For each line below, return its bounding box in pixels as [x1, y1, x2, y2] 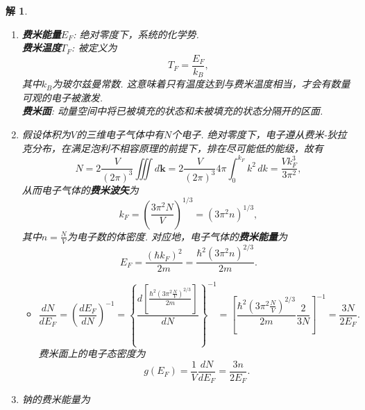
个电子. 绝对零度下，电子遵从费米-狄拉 [171, 127, 347, 142]
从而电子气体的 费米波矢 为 [22, 182, 139, 197]
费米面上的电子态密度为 [38, 346, 146, 361]
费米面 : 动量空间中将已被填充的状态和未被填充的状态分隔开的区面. [22, 104, 323, 118]
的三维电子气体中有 [76, 127, 164, 142]
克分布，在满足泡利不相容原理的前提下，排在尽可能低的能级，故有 [22, 140, 323, 155]
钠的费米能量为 [22, 392, 90, 407]
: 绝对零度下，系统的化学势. [73, 26, 199, 41]
